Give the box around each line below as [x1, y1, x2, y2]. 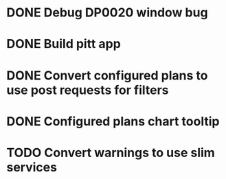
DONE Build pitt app [6, 36, 121, 52]
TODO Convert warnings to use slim [6, 145, 216, 160]
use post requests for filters [6, 82, 169, 97]
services [6, 159, 58, 175]
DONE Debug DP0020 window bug [6, 5, 208, 21]
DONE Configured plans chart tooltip [6, 113, 220, 129]
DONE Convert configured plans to [6, 67, 208, 83]
